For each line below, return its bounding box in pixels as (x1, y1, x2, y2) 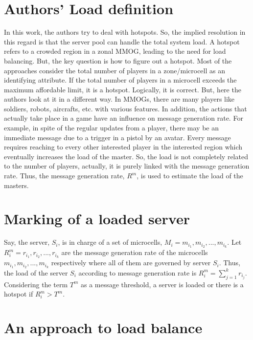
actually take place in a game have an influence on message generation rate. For (4, 113, 243, 123)
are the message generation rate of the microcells (61, 247, 208, 257)
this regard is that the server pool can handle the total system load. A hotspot (4, 36, 240, 46)
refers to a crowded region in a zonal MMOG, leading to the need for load (4, 46, 226, 56)
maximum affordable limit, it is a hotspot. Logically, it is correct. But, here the (4, 84, 241, 94)
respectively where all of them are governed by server (51, 257, 211, 268)
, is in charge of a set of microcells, (58, 237, 162, 247)
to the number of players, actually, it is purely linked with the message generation (4, 161, 250, 171)
